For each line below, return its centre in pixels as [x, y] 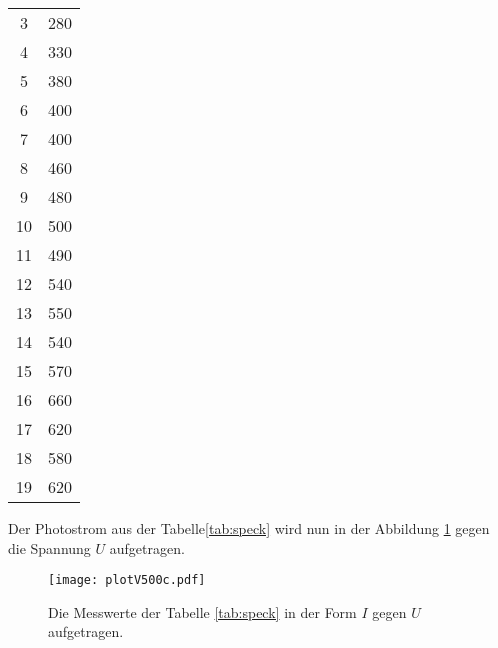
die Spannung [49, 547]
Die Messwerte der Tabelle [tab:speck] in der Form [202, 611]
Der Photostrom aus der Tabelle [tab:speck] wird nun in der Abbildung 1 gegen [249, 528]
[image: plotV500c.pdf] [127, 580]
